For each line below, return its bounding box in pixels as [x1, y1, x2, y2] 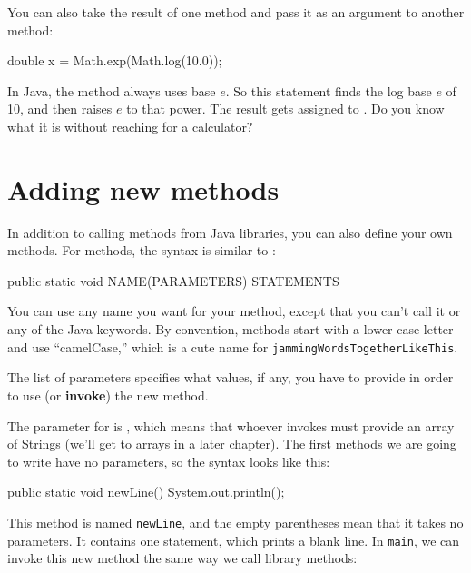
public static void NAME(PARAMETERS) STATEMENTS [7, 271, 339, 290]
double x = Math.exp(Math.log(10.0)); [7, 51, 222, 70]
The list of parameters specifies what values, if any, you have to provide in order [7, 368, 454, 387]
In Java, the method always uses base [7, 81, 216, 100]
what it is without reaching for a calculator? [7, 116, 253, 135]
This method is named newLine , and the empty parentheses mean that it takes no [7, 512, 464, 531]
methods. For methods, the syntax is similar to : [7, 241, 276, 260]
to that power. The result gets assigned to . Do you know [126, 99, 445, 118]
